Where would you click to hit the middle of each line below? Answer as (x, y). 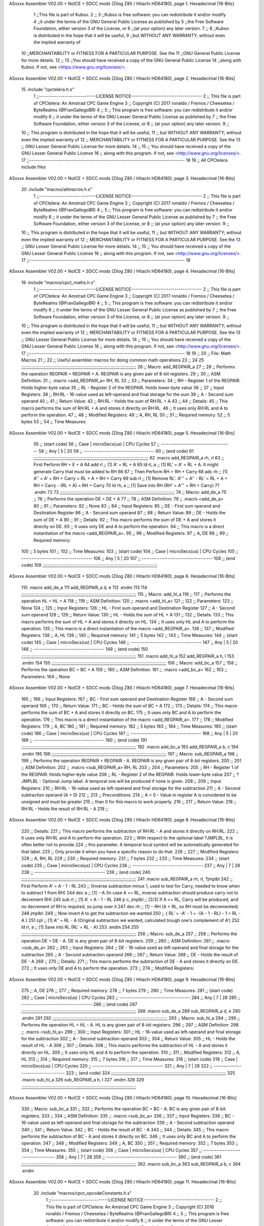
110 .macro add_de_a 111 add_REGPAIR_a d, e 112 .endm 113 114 (84, 587)
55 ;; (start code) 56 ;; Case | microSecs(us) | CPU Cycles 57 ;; (97, 444)
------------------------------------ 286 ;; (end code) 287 (79, 1004)
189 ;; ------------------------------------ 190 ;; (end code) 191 (84, 740)
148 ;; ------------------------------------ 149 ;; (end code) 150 (85, 649)
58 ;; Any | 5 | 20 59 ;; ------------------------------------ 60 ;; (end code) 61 (116, 451)
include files (33, 167)
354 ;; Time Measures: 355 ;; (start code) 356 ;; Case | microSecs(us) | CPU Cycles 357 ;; (112, 1150)
